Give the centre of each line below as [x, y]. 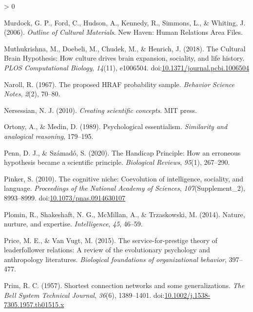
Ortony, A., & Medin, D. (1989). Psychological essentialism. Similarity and [116, 126]
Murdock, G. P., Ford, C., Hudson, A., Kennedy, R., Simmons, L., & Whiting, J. [125, 22]
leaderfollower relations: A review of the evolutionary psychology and [107, 250]
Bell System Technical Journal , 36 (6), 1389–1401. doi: [84, 295]
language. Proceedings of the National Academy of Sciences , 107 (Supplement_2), [125, 188]
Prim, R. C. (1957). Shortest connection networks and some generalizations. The [124, 285]
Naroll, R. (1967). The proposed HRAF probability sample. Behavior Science [119, 84]
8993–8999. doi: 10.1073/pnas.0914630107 [65, 197]
